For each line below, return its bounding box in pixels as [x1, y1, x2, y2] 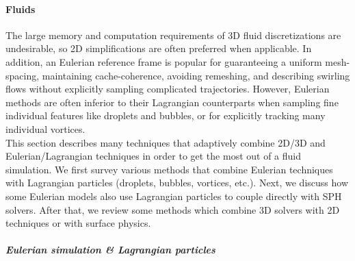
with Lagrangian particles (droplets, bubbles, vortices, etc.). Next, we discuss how [5, 175, 348, 190]
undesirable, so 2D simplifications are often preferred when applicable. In [5, 41, 312, 55]
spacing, [5, 68, 40, 82]
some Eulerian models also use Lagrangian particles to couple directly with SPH [5, 188, 342, 203]
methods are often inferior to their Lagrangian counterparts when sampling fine [5, 95, 339, 109]
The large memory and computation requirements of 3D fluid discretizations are [5, 27, 341, 42]
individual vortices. [5, 121, 86, 136]
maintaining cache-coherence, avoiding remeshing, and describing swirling [42, 68, 350, 82]
